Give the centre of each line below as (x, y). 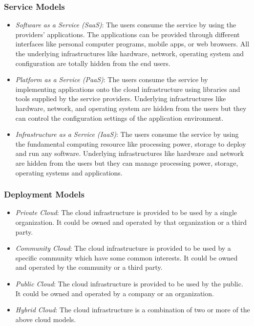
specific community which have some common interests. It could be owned (127, 257)
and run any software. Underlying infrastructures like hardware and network (130, 153)
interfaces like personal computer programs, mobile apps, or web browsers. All (132, 44)
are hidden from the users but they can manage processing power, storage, (127, 163)
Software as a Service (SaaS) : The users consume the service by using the (126, 25)
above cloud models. (46, 319)
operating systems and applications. (69, 172)
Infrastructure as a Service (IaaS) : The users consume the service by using (127, 134)
